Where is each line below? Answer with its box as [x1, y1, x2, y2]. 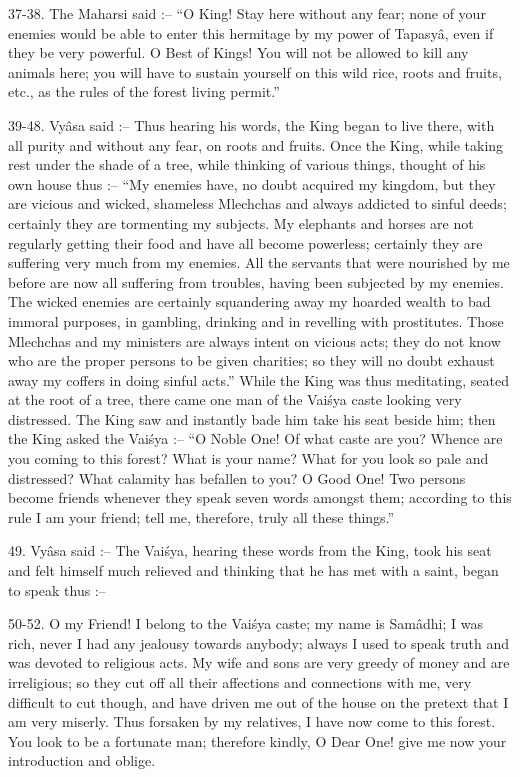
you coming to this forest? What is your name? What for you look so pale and [8, 448, 489, 469]
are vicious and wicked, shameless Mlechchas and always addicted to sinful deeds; [8, 193, 507, 214]
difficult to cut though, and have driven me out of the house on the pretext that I [8, 691, 509, 712]
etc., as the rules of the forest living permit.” [8, 81, 280, 102]
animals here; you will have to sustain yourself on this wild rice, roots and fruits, [8, 61, 502, 82]
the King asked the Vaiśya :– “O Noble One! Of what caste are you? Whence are [8, 428, 503, 449]
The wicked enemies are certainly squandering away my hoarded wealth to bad [8, 291, 491, 312]
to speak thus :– [8, 579, 106, 600]
